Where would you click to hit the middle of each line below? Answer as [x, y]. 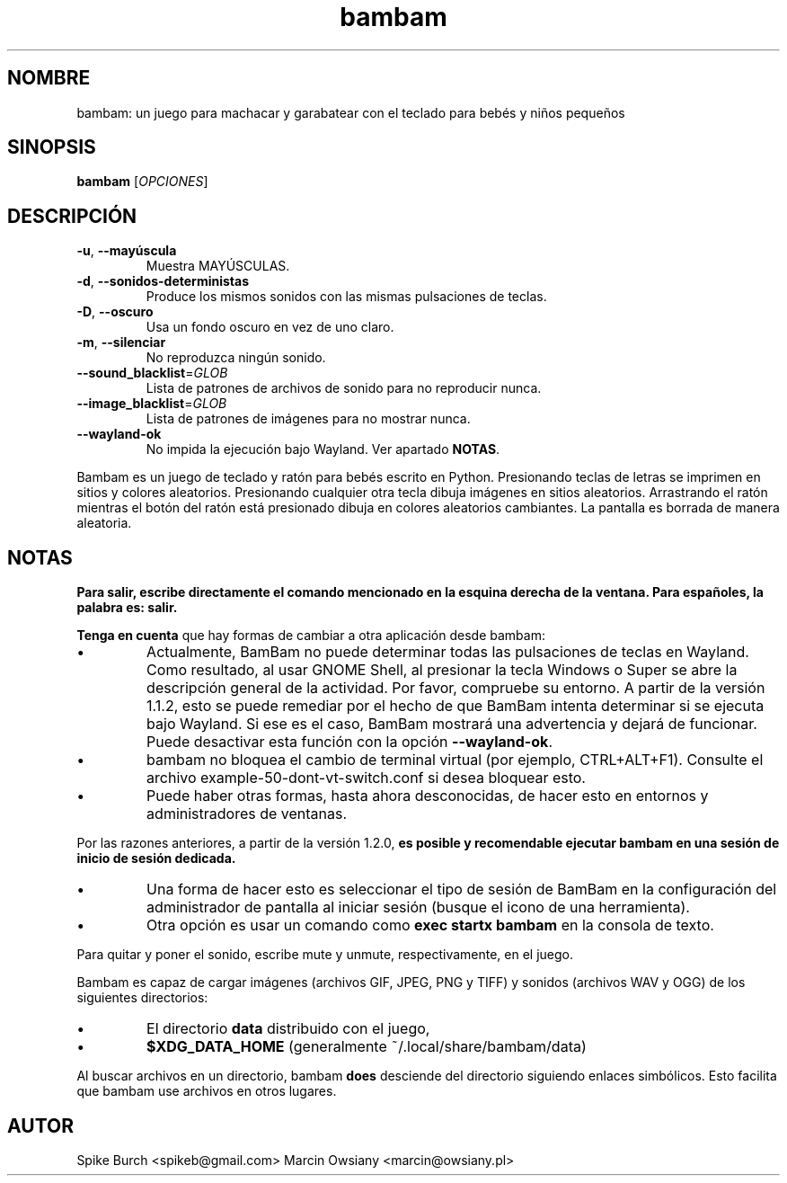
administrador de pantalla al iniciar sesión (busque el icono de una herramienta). [418, 907]
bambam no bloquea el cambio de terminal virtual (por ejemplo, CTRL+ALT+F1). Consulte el [455, 760]
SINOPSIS [52, 147]
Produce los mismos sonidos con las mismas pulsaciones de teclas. [346, 297]
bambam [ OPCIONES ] [142, 182]
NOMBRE [49, 78]
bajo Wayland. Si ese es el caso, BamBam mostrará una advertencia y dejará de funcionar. [452, 724]
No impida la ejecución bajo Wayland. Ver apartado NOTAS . [323, 449]
